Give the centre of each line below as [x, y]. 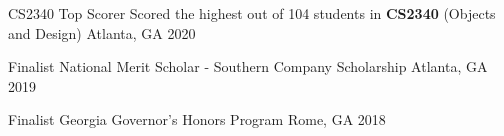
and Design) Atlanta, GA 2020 [102, 32]
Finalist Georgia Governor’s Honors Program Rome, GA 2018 [197, 119]
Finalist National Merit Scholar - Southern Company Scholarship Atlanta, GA [248, 66]
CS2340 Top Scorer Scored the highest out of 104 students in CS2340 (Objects [252, 13]
